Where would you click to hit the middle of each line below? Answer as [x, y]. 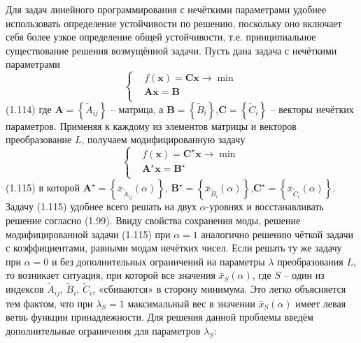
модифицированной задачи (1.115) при [88, 234]
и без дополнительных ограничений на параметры [158, 261]
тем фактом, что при [49, 303]
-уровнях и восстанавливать [265, 206]
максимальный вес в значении [191, 303]
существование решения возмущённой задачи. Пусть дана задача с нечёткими [171, 50]
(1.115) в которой [43, 188]
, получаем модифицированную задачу [163, 139]
